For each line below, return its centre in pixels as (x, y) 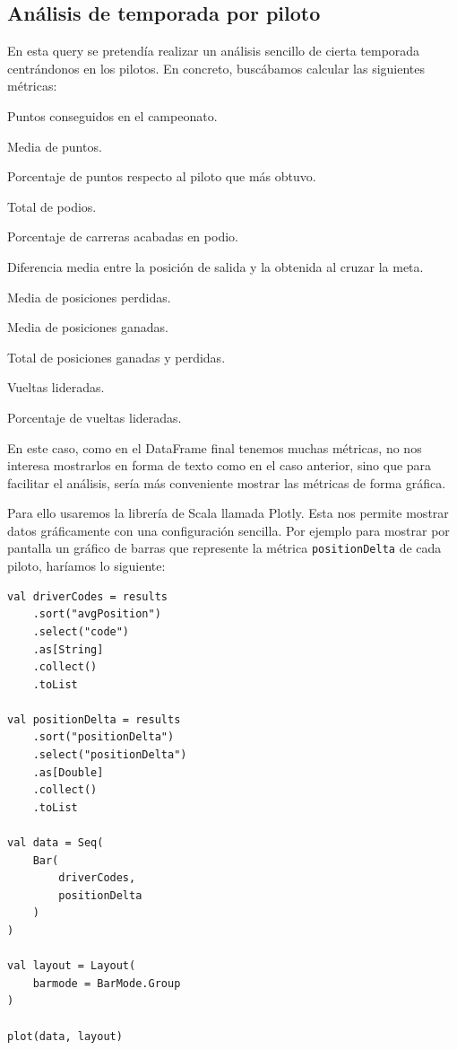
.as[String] (68, 649)
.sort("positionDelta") (103, 737)
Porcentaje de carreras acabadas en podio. (123, 236)
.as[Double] (68, 772)
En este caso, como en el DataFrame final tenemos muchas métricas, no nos (215, 447)
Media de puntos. (55, 146)
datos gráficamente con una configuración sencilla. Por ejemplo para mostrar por (228, 530)
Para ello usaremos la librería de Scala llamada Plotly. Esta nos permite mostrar (228, 513)
